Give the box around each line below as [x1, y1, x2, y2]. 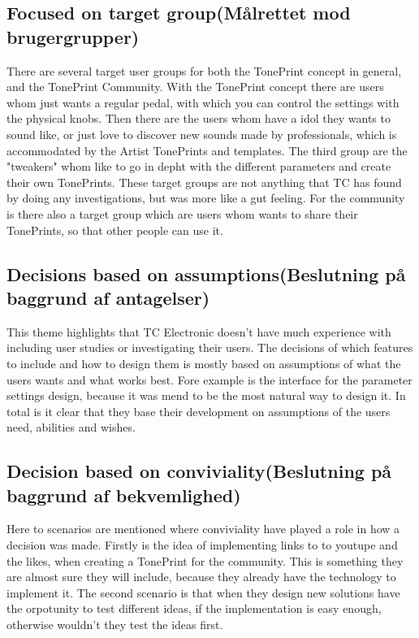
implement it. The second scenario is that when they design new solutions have [6, 584, 400, 601]
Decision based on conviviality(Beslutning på [6, 458, 392, 484]
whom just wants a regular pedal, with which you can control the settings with [6, 93, 400, 111]
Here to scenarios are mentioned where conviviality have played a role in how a [6, 520, 400, 537]
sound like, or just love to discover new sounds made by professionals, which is [6, 125, 397, 142]
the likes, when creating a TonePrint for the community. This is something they [6, 552, 404, 569]
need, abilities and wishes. [6, 419, 136, 436]
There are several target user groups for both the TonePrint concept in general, [6, 62, 402, 79]
